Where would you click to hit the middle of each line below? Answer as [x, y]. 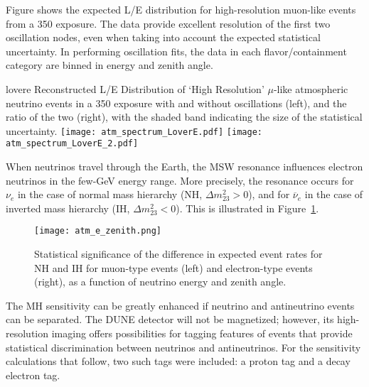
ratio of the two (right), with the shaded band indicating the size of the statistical [184, 117]
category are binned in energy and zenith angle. [109, 65]
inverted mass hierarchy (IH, [68, 208]
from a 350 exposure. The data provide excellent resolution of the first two [168, 23]
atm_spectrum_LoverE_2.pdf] [72, 144]
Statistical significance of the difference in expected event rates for [178, 254]
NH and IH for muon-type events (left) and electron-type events [173, 267]
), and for [269, 194]
